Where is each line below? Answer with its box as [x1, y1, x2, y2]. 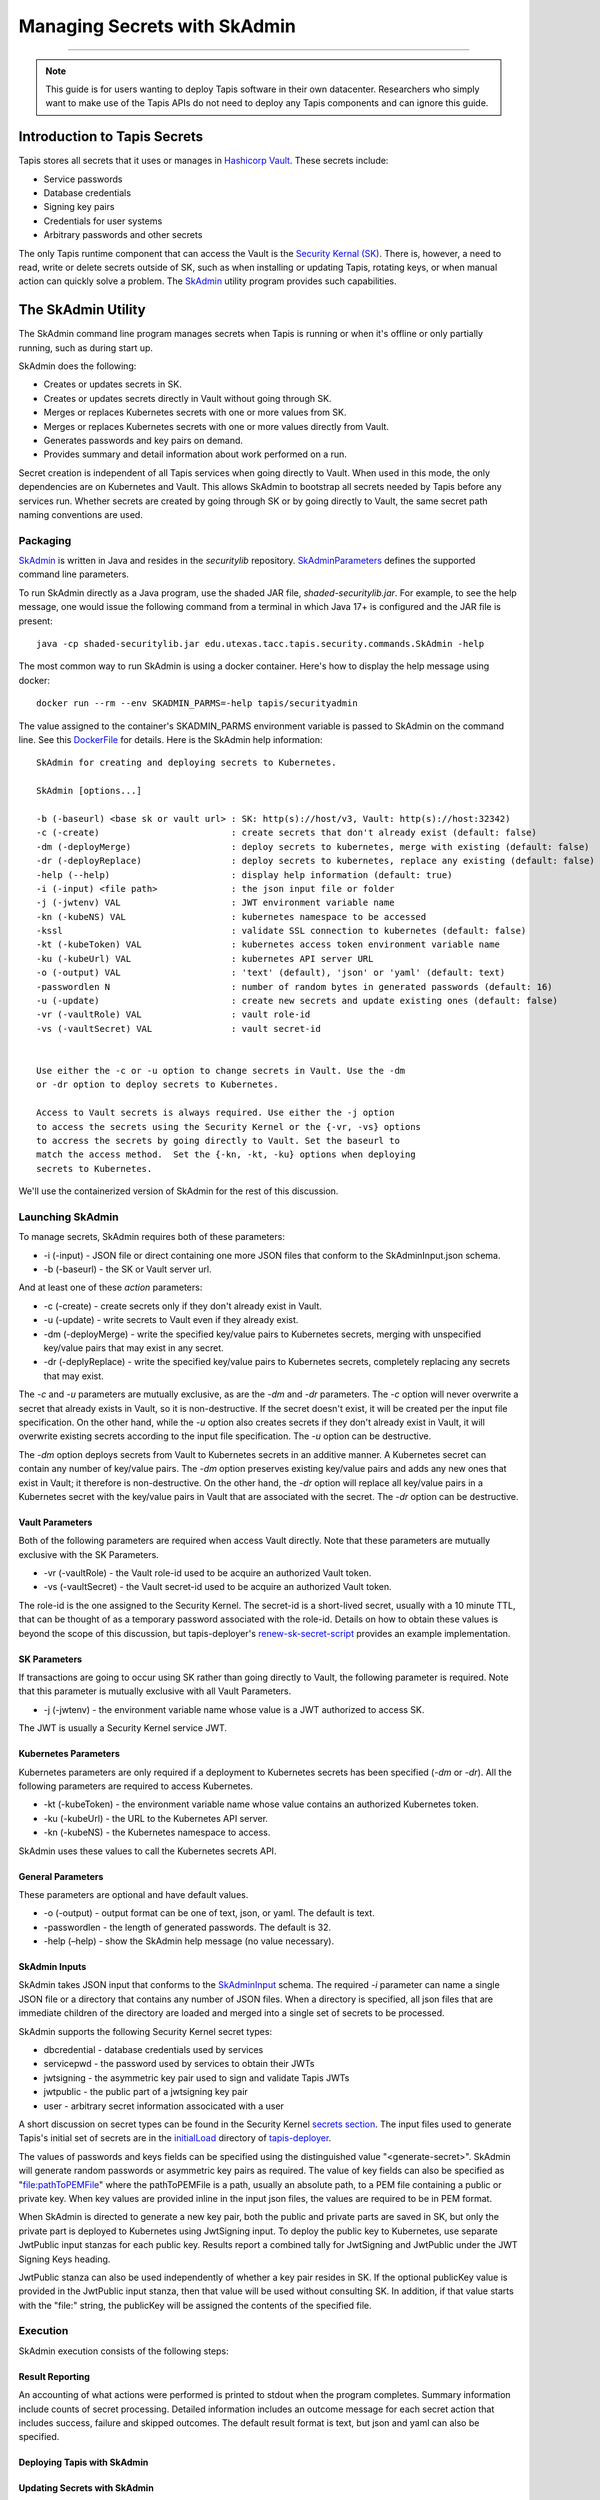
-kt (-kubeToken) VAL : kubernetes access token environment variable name [36, 939, 500, 950]
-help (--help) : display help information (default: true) [36, 869, 453, 880]
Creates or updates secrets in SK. [43, 378, 182, 390]
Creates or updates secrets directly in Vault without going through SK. [43, 392, 332, 404]
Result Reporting [18, 2370, 90, 2382]
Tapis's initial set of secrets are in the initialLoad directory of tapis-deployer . [18, 2132, 332, 2144]
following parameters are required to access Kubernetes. [18, 1780, 254, 1792]
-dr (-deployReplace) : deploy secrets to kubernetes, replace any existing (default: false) [36, 855, 595, 867]
